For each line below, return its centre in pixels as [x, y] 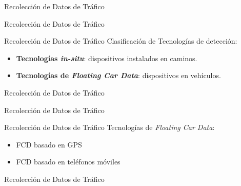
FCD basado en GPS [49, 144]
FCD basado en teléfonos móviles [68, 162]
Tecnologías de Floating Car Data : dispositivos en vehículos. [118, 75]
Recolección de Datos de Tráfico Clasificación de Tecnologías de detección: [121, 41]
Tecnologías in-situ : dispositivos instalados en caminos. [107, 58]
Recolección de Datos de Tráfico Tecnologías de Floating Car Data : [109, 127]
